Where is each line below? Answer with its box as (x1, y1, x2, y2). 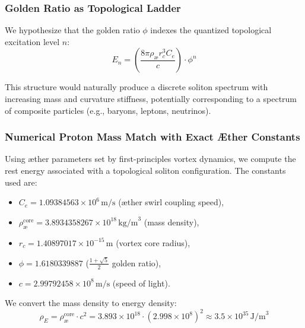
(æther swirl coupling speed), (118, 196, 224, 208)
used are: (5, 176, 37, 188)
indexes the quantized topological (150, 24, 272, 36)
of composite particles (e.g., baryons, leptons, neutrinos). (5, 104, 211, 116)
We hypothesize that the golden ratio (5, 24, 140, 36)
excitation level (5, 35, 60, 47)
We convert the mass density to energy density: (5, 297, 177, 309)
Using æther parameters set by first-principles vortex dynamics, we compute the (5, 152, 296, 165)
